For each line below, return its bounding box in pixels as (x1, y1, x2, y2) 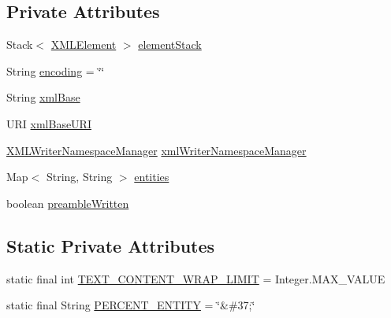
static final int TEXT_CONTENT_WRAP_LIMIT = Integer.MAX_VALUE (6, 270, 385, 287)
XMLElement (50, 36, 117, 53)
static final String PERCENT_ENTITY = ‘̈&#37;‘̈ (6, 297, 255, 313)
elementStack (138, 36, 202, 53)
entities (134, 168, 169, 185)
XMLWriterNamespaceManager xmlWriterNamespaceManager (6, 142, 307, 158)
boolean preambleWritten (6, 194, 129, 211)
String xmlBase (6, 89, 80, 105)
